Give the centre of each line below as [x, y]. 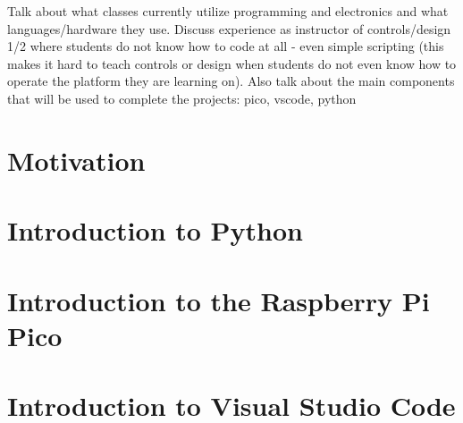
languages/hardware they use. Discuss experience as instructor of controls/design [229, 28]
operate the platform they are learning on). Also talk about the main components [231, 81]
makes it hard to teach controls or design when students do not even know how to [232, 63]
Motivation [76, 160]
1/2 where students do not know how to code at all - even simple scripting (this [226, 46]
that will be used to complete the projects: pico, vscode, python [182, 98]
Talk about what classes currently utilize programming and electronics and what [228, 11]
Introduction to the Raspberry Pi [219, 300]
